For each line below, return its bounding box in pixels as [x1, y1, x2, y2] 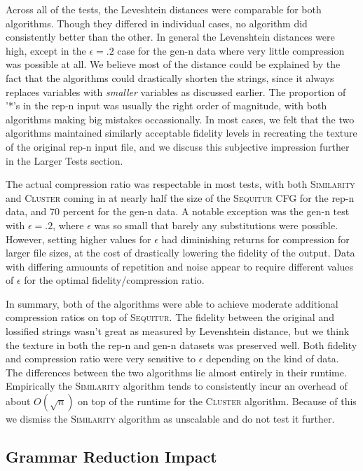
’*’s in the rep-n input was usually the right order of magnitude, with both [6, 98, 327, 113]
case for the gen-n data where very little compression [117, 43, 345, 57]
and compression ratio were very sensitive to [6, 351, 196, 366]
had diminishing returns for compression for [161, 231, 350, 246]
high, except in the [6, 43, 86, 57]
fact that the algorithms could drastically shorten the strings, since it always [6, 70, 334, 85]
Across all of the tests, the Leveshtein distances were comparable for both [6, 2, 322, 16]
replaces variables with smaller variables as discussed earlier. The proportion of [6, 84, 346, 99]
